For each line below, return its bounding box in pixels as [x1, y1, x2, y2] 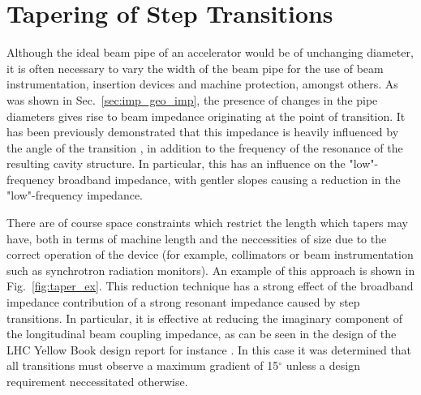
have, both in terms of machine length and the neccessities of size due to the [6, 230, 387, 247]
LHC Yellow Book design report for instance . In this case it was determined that [6, 341, 412, 358]
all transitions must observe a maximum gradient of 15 [6, 357, 279, 374]
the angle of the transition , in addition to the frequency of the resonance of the [6, 139, 403, 156]
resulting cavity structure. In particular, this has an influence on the [6, 155, 346, 172]
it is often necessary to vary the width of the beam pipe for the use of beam [6, 59, 384, 76]
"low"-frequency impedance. [6, 187, 144, 204]
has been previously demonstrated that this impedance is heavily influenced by [6, 123, 399, 140]
